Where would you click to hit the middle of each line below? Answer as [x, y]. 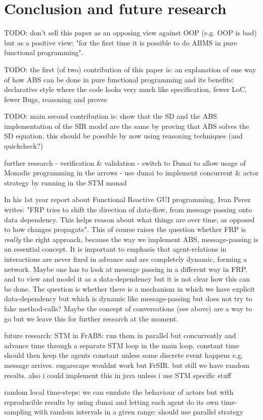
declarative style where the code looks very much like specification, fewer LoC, [126, 89]
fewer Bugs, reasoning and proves [56, 99]
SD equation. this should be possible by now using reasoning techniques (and [123, 136]
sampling [18, 412]
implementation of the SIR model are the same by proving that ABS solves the [127, 126]
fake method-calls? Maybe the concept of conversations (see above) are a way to [128, 308]
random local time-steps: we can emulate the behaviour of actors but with [119, 392]
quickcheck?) [24, 146]
